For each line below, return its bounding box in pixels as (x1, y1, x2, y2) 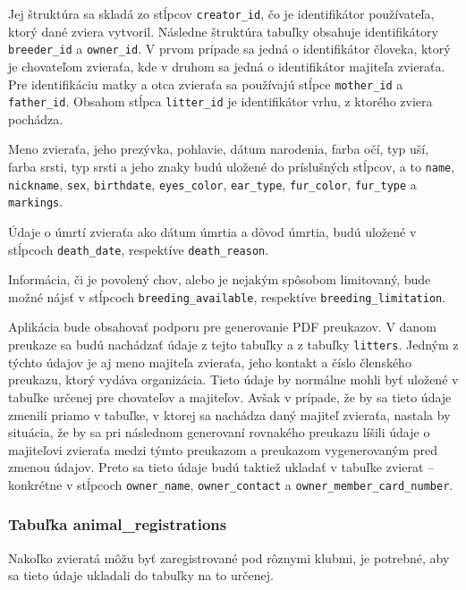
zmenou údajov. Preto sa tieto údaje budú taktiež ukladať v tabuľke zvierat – (8, 458, 434, 476)
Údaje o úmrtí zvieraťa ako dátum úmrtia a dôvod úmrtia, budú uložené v (8, 222, 417, 240)
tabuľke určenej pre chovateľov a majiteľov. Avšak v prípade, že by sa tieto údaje (8, 387, 452, 406)
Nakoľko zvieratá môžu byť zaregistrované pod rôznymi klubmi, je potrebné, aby (8, 548, 450, 567)
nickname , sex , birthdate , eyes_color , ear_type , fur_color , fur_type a (8, 174, 417, 193)
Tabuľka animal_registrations (8, 513, 227, 535)
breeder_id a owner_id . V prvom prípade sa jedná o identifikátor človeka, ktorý (8, 39, 451, 58)
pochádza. (8, 109, 64, 128)
